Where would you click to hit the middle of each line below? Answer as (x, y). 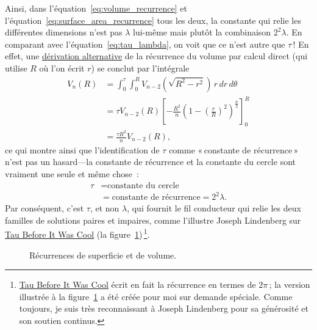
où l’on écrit (62, 68)
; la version (290, 284)
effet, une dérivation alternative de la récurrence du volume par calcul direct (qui (156, 56)
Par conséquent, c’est (45, 208)
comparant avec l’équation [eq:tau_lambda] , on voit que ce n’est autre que (145, 44)
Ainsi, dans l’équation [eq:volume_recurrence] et (96, 8)
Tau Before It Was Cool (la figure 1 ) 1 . (77, 233)
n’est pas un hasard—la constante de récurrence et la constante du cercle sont (150, 162)
